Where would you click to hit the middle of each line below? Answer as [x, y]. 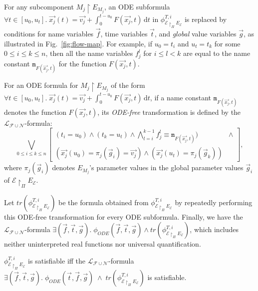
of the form [128, 85]
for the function [83, 63]
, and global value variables [195, 34]
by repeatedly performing [214, 202]
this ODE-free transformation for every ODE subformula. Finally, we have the [124, 216]
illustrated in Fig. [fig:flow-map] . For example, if [78, 43]
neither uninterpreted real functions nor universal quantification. [103, 244]
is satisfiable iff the [57, 260]
